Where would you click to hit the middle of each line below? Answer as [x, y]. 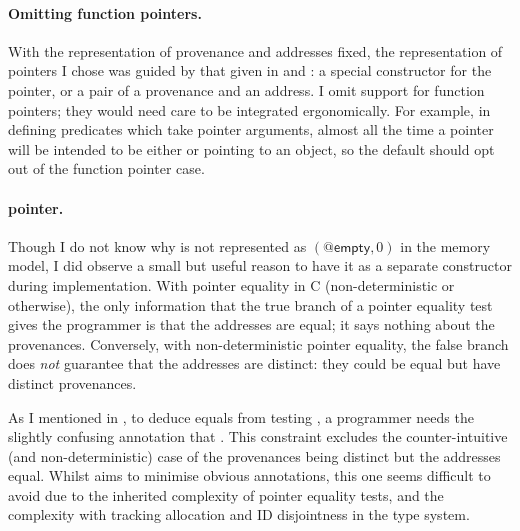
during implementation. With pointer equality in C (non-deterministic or [231, 284]
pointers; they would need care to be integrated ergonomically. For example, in [249, 109]
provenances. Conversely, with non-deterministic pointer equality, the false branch [258, 343]
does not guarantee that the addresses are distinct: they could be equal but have [254, 363]
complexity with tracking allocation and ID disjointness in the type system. [239, 514]
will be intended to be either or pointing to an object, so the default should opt [251, 148]
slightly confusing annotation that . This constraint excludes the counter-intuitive [258, 436]
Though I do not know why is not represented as [157, 245]
